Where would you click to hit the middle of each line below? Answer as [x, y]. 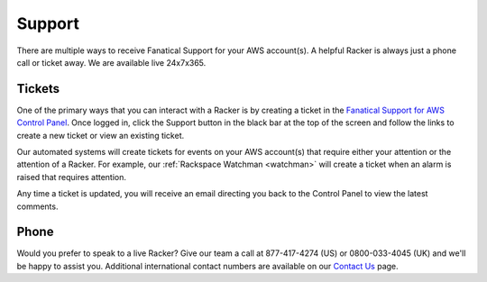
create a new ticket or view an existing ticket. [101, 135]
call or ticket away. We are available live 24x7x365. [111, 62]
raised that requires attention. [71, 177]
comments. [37, 206]
